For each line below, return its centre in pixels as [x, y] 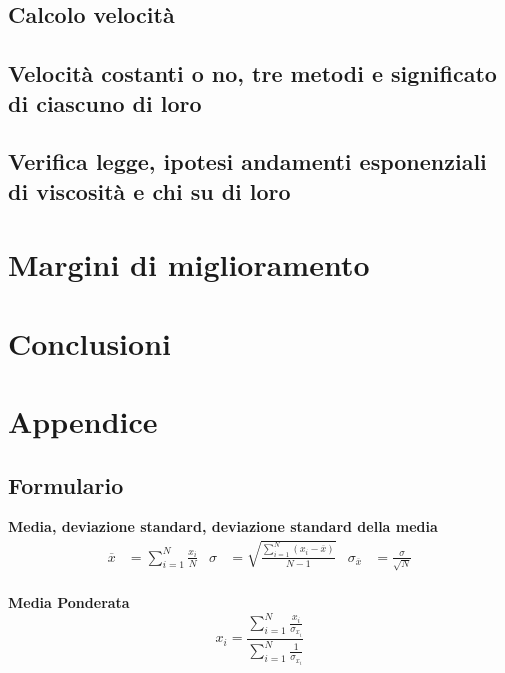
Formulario [66, 484]
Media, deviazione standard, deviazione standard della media [223, 526]
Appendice [83, 421]
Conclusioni [89, 342]
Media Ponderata [69, 601]
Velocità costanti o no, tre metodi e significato [252, 73]
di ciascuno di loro [105, 102]
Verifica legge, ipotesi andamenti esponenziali [247, 161]
